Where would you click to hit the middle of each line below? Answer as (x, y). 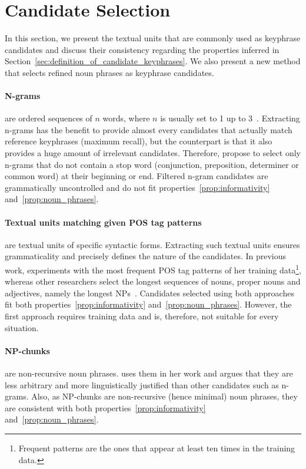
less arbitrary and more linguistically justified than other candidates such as (142, 384)
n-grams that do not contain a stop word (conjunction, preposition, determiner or (152, 164)
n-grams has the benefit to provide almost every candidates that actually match (149, 129)
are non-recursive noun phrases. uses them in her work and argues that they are (149, 373)
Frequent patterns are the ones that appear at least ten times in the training (157, 448)
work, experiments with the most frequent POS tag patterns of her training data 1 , (153, 269)
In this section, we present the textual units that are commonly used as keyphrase (153, 38)
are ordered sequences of (49, 118)
